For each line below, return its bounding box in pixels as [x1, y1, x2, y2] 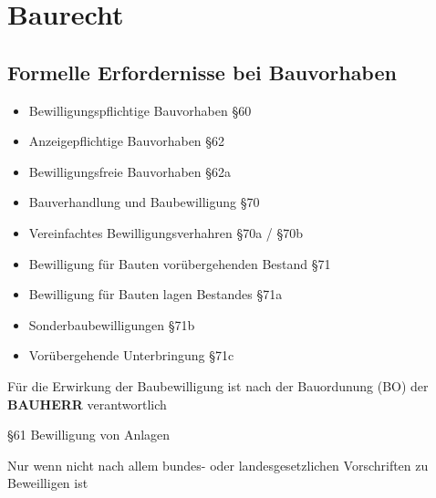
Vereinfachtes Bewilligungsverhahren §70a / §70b [28, 223, 304, 242]
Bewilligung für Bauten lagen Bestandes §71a [28, 285, 283, 304]
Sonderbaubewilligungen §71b [28, 315, 195, 334]
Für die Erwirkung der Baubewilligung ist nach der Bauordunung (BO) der [7, 376, 429, 395]
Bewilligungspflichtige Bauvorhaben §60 [28, 100, 252, 119]
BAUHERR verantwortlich [7, 394, 167, 413]
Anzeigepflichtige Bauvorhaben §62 [28, 131, 225, 150]
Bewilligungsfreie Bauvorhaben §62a [28, 161, 232, 181]
